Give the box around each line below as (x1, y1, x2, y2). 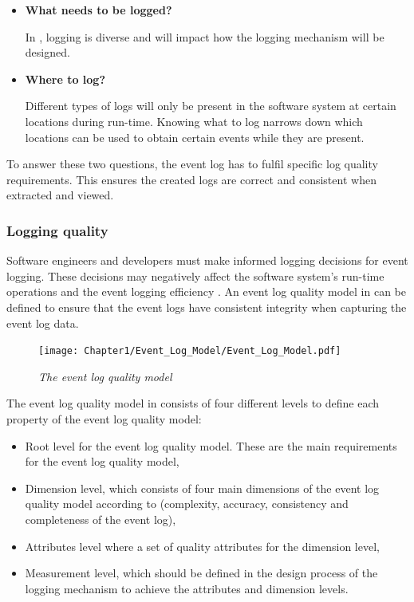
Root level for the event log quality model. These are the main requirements (25, 437, 397, 454)
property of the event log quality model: (6, 410, 202, 427)
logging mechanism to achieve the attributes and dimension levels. (25, 580, 349, 596)
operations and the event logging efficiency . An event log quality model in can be (6, 283, 406, 300)
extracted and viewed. (6, 187, 114, 203)
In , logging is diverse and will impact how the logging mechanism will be (25, 28, 384, 45)
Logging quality (6, 220, 108, 240)
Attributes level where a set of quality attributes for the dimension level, (25, 537, 380, 554)
